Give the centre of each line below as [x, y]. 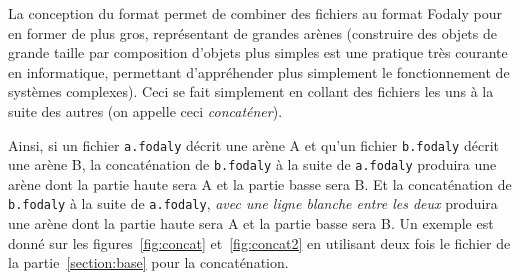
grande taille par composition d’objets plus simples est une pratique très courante [258, 52]
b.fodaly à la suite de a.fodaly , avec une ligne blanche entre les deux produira [253, 203]
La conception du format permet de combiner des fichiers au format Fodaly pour [255, 13]
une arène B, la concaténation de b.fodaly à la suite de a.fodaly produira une [252, 164]
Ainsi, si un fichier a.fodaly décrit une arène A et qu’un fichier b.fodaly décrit [253, 144]
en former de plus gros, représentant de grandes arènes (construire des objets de [252, 32]
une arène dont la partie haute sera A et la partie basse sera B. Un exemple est [251, 223]
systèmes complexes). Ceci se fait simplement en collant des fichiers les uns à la [251, 91]
